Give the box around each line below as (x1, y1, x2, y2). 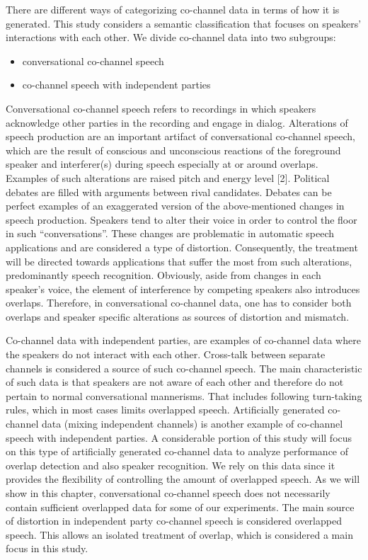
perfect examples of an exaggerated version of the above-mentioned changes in (6, 198, 345, 213)
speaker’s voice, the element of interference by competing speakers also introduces (6, 281, 360, 296)
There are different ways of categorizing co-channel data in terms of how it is (6, 2, 340, 16)
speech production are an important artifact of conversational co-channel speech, (6, 129, 355, 144)
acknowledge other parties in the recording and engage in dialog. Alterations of (6, 115, 348, 130)
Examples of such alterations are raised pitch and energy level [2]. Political (6, 170, 330, 185)
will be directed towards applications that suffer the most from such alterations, (6, 253, 352, 268)
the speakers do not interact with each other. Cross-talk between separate (6, 347, 326, 362)
